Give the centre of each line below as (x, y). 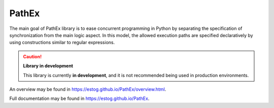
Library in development (48, 66)
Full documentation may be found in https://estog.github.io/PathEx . (79, 98)
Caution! (32, 56)
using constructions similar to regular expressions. (62, 43)
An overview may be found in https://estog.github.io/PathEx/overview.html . (88, 89)
